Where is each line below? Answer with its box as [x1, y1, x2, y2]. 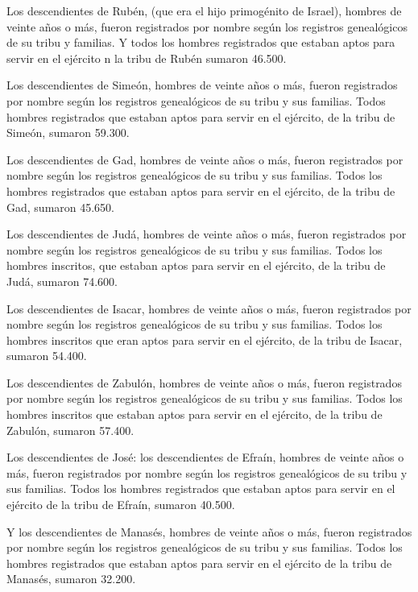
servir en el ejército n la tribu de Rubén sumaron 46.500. [6, 49, 287, 66]
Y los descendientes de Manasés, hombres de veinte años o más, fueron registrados [6, 523, 412, 540]
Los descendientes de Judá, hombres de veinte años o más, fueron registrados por [6, 226, 407, 242]
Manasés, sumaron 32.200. [6, 570, 136, 587]
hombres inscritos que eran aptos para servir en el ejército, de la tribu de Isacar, [6, 331, 403, 348]
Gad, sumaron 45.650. [6, 198, 115, 215]
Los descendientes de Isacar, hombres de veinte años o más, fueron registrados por [6, 300, 412, 317]
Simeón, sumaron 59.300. [6, 124, 130, 141]
